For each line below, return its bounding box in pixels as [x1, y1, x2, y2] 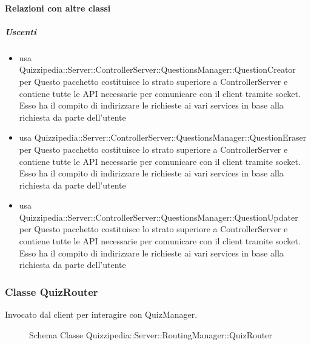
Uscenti [5, 25, 36, 38]
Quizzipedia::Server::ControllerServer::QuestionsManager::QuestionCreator [19, 63, 296, 76]
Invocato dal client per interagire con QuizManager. [5, 308, 198, 321]
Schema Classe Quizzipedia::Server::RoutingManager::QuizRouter [29, 328, 272, 341]
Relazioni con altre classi [5, 1, 111, 14]
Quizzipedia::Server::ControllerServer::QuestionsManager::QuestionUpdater [19, 210, 298, 223]
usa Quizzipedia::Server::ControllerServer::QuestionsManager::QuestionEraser [19, 131, 307, 144]
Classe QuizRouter [5, 284, 98, 299]
